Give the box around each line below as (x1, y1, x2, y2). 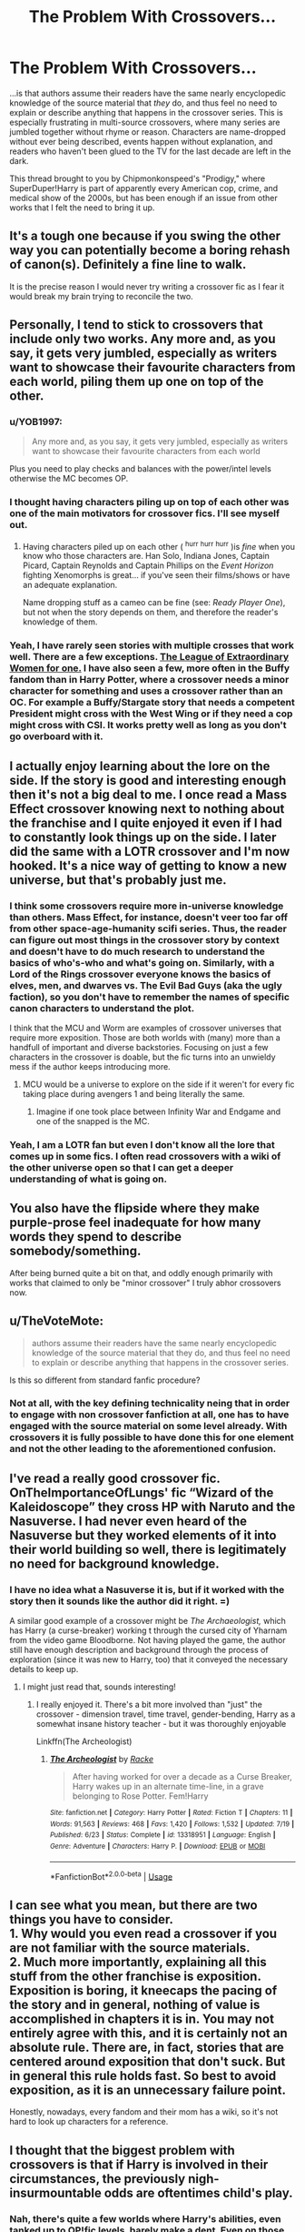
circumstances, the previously (9, 2171, 186, 2186)
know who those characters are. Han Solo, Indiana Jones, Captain (22, 551, 271, 562)
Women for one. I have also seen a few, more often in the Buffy (9, 662, 290, 675)
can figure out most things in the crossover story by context (9, 933, 280, 946)
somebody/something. (9, 1243, 142, 1259)
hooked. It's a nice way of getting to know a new (9, 857, 288, 873)
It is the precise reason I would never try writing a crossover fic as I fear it (9, 280, 285, 292)
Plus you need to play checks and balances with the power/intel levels (9, 463, 272, 474)
